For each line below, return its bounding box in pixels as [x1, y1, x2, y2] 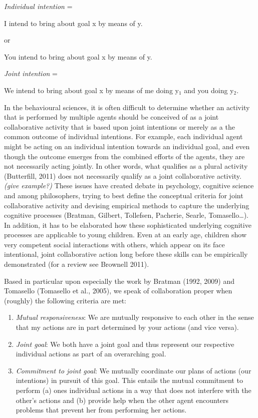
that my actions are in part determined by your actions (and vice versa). [16, 322, 239, 332]
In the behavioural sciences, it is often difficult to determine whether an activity [4, 102, 250, 112]
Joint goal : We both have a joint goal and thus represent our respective [16, 338, 234, 349]
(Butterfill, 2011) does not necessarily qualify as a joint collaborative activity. [4, 170, 241, 181]
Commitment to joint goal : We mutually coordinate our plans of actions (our [16, 365, 251, 375]
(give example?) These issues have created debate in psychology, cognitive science [4, 180, 254, 191]
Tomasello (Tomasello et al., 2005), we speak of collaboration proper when [4, 285, 232, 296]
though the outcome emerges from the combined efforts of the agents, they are [4, 151, 245, 161]
